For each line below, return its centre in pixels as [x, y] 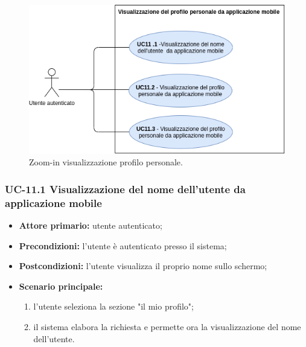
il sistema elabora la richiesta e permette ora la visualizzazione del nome [167, 326]
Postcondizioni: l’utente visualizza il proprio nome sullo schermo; [143, 266]
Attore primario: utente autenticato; [91, 225]
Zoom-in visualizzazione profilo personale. [106, 162]
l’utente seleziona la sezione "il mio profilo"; [113, 306]
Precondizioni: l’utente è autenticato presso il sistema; [123, 245]
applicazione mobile [53, 202]
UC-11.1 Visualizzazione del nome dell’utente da [125, 189]
